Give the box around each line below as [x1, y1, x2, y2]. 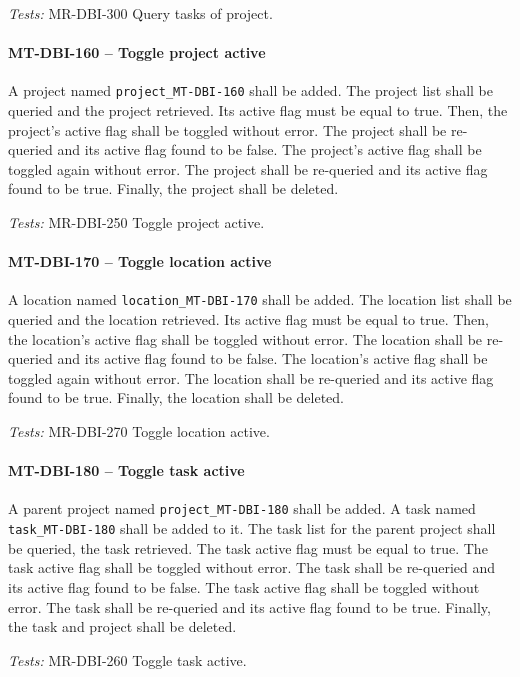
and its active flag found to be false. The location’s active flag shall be [57, 348, 488, 369]
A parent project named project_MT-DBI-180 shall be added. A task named [8, 498, 476, 519]
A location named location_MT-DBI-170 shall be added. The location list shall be [8, 289, 512, 310]
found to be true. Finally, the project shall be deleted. [8, 178, 339, 199]
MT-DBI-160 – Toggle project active [8, 42, 266, 63]
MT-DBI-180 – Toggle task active [8, 460, 245, 481]
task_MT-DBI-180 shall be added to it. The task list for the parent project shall [8, 518, 496, 539]
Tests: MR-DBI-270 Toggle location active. [8, 421, 270, 442]
